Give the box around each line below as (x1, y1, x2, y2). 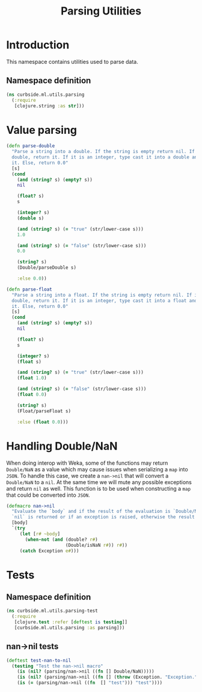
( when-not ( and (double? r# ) (25, 536, 98, 543)
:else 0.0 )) (17, 275, 47, 282)
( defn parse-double (6, 143, 55, 149)
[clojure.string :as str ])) (14, 102, 85, 109)
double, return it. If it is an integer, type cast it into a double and (11, 154, 200, 160)
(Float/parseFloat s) (17, 408, 71, 414)
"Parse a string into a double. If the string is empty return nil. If (11, 149, 195, 155)
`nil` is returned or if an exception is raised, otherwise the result (11, 514, 195, 520)
